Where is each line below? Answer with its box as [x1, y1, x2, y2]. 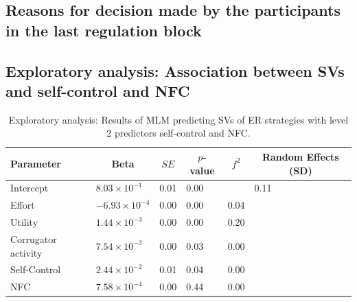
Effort [10, 198, 35, 212]
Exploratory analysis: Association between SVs [5, 60, 345, 81]
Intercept [10, 181, 49, 195]
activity [10, 245, 43, 259]
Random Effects [262, 149, 339, 163]
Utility [10, 215, 38, 229]
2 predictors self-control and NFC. [106, 126, 251, 140]
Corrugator [10, 231, 57, 246]
